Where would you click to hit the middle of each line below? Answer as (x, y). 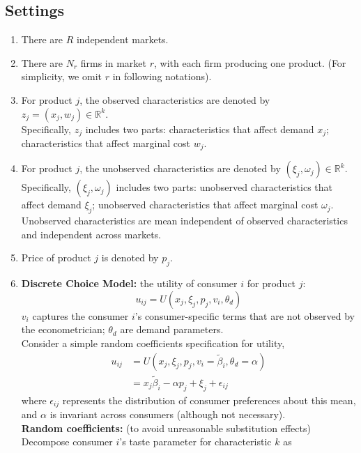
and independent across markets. (91, 234)
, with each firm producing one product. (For (250, 62)
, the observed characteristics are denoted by (175, 99)
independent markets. (122, 39)
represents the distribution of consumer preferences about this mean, (209, 400)
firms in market (114, 62)
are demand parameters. (172, 329)
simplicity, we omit (61, 76)
